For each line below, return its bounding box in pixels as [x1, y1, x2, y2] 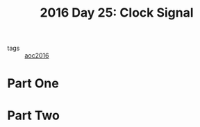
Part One [7, 76, 59, 92]
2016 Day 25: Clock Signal [40, 5, 194, 21]
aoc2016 [24, 51, 49, 60]
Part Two [7, 108, 60, 123]
